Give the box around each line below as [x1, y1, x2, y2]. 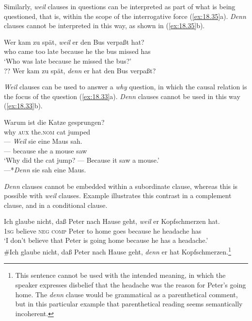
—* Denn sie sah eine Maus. [4, 164, 86, 174]
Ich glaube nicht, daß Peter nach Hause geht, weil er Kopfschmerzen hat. [4, 216, 220, 226]
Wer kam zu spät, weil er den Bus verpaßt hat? [4, 36, 144, 47]
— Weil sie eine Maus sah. [4, 136, 82, 146]
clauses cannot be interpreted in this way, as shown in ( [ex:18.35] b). [4, 20, 205, 31]
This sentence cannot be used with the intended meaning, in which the [15, 270, 226, 280]
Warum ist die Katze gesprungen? [4, 117, 105, 127]
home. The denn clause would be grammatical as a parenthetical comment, [15, 289, 238, 299]
